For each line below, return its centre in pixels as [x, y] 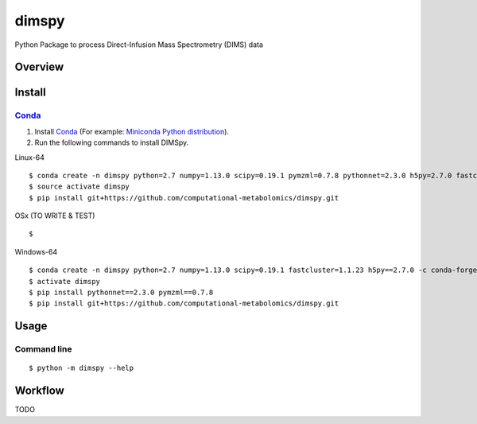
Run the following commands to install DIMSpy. [112, 142]
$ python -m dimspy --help [81, 368]
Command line [43, 349]
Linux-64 [30, 157]
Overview [39, 67]
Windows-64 [36, 251]
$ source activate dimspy [79, 187]
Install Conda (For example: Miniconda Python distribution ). [132, 131]
